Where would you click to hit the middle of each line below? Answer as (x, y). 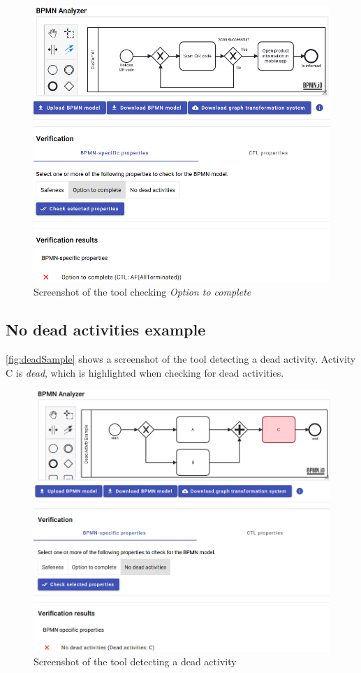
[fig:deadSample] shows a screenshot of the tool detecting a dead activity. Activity (181, 358)
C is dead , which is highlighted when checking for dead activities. (145, 372)
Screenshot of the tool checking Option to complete (142, 292)
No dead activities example (106, 330)
